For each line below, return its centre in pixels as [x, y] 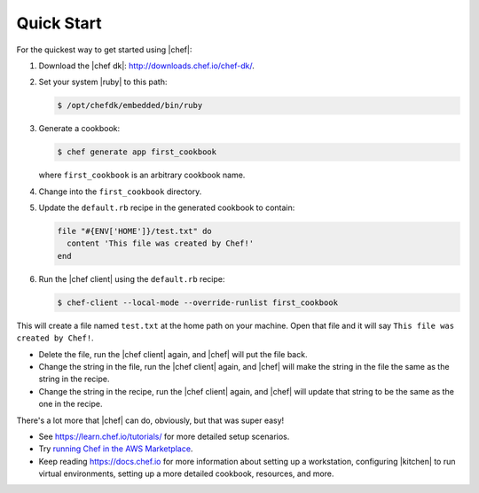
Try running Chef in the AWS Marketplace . [116, 449]
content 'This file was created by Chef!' [161, 243]
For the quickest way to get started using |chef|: [104, 50]
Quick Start [59, 23]
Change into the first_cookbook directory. [120, 192]
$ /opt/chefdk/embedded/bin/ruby [130, 106]
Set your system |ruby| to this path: [103, 82]
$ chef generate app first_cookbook [137, 152]
